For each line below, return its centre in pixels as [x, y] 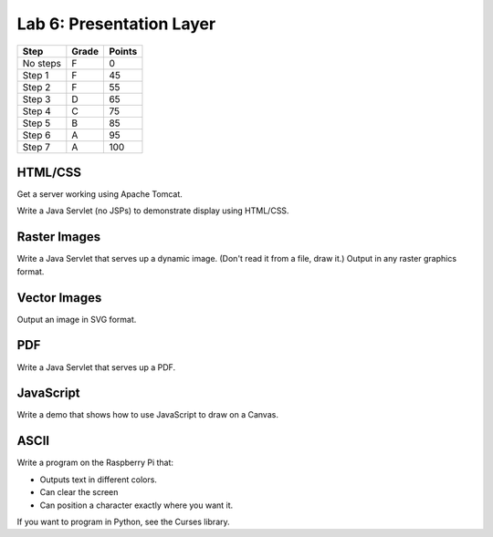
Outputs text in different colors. [98, 480]
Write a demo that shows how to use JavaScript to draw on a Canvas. [147, 415]
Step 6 [37, 135]
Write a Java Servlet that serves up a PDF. [96, 367]
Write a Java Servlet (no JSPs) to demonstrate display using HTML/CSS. [153, 211]
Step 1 [36, 75]
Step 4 [37, 111]
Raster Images [58, 237]
